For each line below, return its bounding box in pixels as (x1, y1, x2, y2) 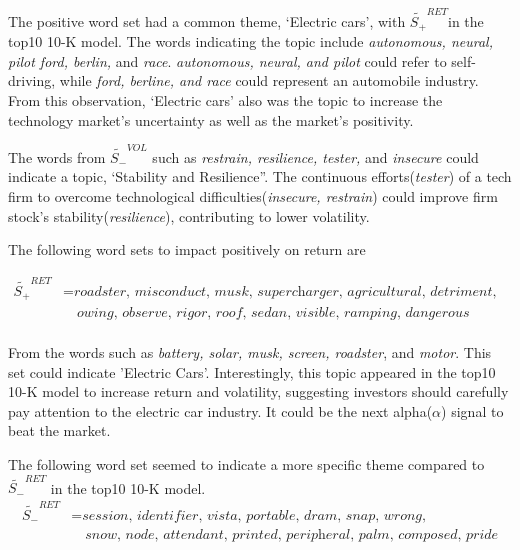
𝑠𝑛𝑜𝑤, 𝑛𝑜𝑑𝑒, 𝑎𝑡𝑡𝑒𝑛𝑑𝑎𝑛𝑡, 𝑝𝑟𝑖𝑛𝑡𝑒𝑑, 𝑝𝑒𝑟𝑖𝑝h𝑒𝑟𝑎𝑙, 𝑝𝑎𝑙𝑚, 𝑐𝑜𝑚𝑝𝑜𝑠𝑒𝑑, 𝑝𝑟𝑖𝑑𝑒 (85, 527, 499, 542)
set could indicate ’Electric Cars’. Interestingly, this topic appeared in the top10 (8, 361, 496, 382)
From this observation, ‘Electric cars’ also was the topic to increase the (8, 89, 443, 110)
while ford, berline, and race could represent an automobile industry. (59, 70, 479, 91)
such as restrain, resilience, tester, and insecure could (152, 146, 479, 167)
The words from (8, 146, 106, 167)
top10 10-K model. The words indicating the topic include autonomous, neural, (8, 31, 493, 52)
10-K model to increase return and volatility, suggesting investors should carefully (8, 381, 509, 402)
